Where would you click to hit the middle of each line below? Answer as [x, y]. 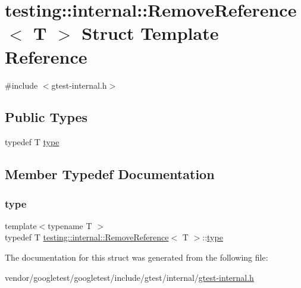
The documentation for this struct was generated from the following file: [137, 257]
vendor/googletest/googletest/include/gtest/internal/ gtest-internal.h [129, 277]
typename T [70, 225]
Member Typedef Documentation [110, 174]
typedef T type [32, 142]
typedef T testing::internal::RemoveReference [87, 237]
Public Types [46, 117]
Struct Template [150, 33]
